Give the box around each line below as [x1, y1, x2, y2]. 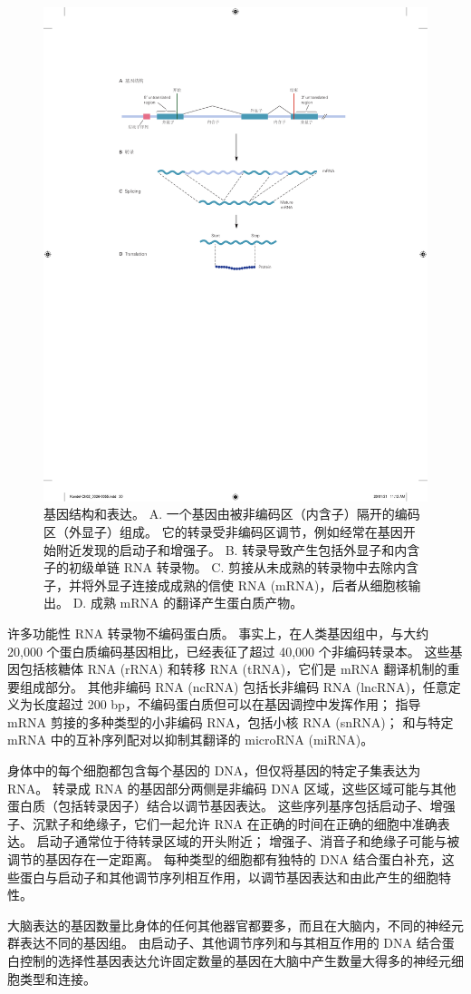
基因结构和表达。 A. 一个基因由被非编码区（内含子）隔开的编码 [43, 504, 420, 523]
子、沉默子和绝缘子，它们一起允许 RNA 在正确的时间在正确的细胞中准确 [7, 814, 437, 833]
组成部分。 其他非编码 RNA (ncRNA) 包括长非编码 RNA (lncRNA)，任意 [19, 677, 448, 696]
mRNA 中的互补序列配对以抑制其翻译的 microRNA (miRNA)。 [7, 730, 374, 749]
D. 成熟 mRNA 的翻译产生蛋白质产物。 [72, 593, 303, 612]
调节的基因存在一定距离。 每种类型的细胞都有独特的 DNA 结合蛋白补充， [7, 850, 442, 869]
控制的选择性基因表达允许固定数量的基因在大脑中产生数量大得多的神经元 [19, 951, 451, 970]
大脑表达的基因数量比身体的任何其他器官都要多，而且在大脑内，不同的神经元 [7, 915, 464, 934]
